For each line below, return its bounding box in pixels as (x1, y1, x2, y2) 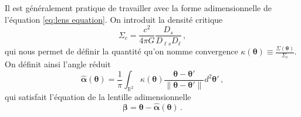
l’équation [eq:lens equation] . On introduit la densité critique (5, 13, 223, 25)
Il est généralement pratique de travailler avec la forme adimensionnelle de (5, 2, 272, 13)
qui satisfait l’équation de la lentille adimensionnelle (5, 91, 191, 103)
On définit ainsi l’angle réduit (5, 58, 111, 70)
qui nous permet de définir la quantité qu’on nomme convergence (5, 45, 238, 57)
